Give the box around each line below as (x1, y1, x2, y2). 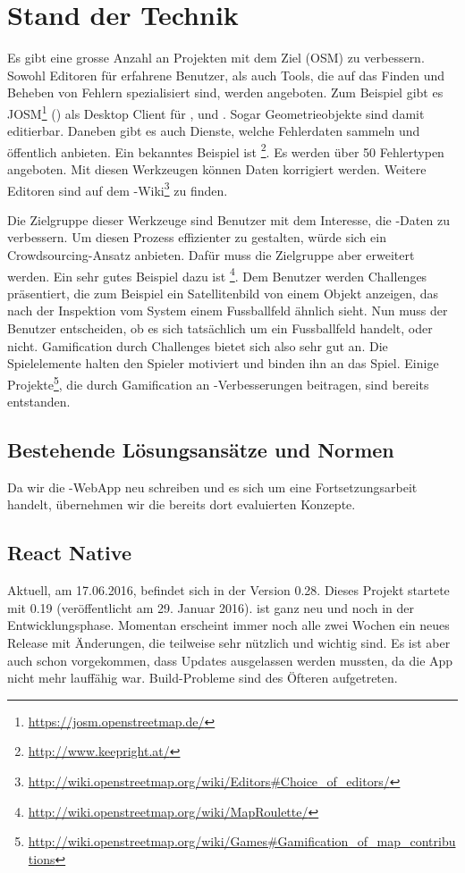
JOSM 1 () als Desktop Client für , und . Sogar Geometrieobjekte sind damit (7, 101, 425, 122)
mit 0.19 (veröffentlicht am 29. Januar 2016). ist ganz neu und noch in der (7, 598, 414, 617)
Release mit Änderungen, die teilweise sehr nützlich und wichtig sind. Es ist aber (7, 634, 451, 652)
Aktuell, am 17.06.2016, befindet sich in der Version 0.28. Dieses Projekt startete (7, 581, 450, 600)
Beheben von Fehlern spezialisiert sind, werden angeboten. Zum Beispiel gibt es (7, 83, 444, 102)
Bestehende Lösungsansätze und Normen (7, 436, 394, 464)
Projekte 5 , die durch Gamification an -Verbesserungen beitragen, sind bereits (7, 372, 429, 393)
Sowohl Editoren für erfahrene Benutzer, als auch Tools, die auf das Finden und (7, 65, 445, 84)
